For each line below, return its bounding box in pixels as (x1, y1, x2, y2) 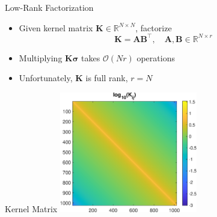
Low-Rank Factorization (5, 1, 94, 13)
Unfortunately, (19, 72, 73, 84)
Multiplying (19, 51, 63, 64)
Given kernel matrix (19, 21, 93, 34)
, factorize (135, 21, 172, 34)
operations (136, 51, 175, 64)
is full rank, (85, 72, 128, 84)
